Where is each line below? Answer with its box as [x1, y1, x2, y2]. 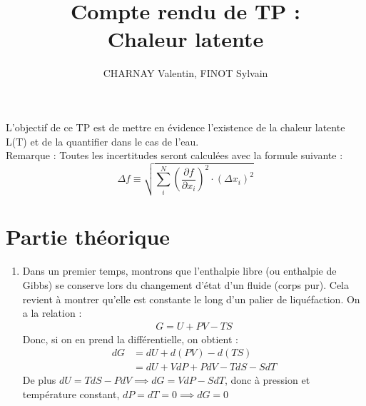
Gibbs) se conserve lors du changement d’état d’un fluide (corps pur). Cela [22, 277, 349, 292]
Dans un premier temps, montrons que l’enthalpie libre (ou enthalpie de [22, 263, 337, 278]
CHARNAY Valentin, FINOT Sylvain [103, 66, 268, 81]
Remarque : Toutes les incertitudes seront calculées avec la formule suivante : [6, 148, 343, 163]
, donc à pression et [224, 372, 310, 387]
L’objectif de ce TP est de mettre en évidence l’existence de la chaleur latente [6, 119, 345, 134]
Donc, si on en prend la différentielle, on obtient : [22, 331, 238, 346]
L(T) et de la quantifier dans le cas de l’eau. [6, 133, 199, 148]
